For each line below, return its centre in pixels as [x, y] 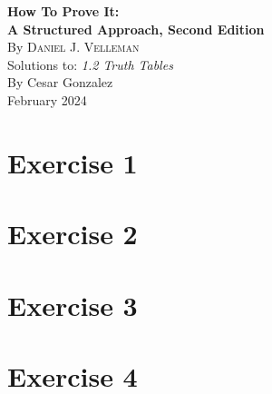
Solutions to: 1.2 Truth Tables [90, 64]
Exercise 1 [73, 162]
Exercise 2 [73, 234]
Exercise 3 [73, 305]
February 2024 [47, 99]
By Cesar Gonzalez [60, 82]
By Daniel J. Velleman [73, 47]
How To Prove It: [63, 11]
